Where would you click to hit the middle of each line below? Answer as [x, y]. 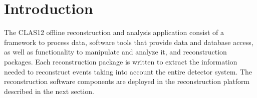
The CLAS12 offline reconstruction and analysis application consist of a [114, 32]
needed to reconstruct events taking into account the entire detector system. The [128, 71]
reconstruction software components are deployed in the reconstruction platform [127, 81]
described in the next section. [49, 91]
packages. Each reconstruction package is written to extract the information [121, 61]
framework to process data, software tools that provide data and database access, [129, 42]
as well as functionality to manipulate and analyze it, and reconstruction [115, 52]
